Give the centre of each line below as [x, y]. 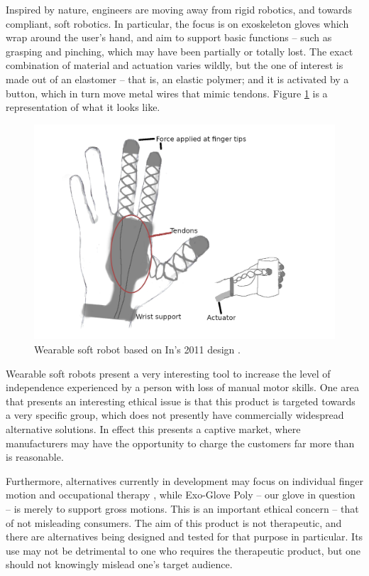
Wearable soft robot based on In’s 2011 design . [137, 350]
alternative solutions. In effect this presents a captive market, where [153, 428]
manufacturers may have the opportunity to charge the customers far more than [180, 443]
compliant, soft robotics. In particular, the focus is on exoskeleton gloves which [177, 23]
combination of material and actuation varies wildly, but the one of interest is [175, 65]
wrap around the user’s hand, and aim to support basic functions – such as [169, 37]
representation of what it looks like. [83, 107]
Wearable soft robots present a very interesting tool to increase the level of [168, 373]
